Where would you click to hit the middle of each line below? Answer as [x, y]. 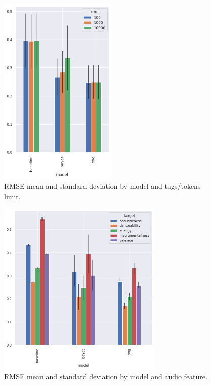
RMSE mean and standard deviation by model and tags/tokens [102, 186]
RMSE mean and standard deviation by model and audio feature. [106, 377]
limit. [12, 196]
